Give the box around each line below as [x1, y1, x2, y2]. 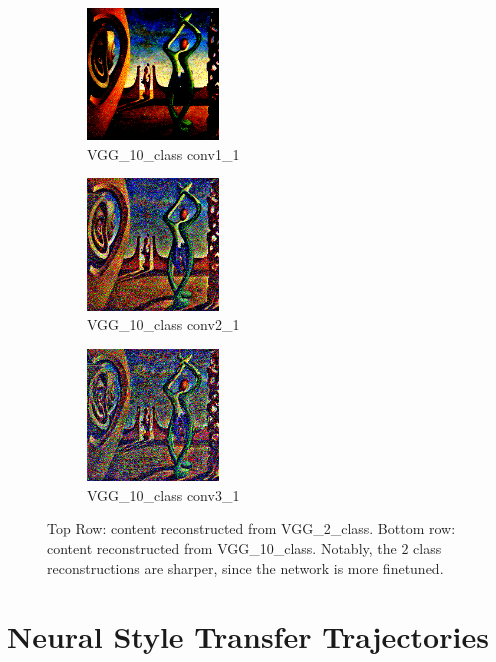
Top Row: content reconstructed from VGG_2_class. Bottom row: [47, 518, 456, 539]
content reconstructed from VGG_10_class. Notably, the [47, 538, 397, 558]
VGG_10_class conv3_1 [87, 484, 240, 505]
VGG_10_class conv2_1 [87, 314, 240, 335]
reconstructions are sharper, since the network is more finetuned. [47, 557, 444, 578]
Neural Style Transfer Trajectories [7, 616, 489, 657]
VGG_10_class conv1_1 [87, 143, 240, 164]
